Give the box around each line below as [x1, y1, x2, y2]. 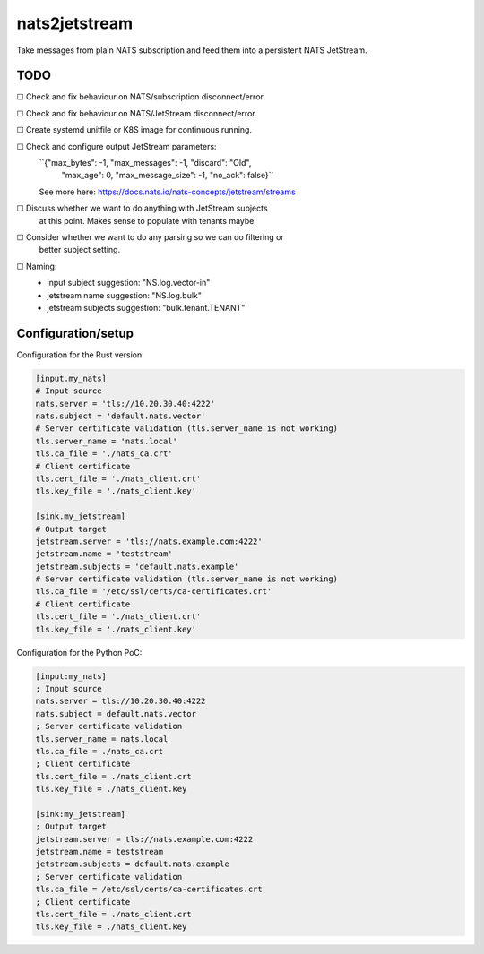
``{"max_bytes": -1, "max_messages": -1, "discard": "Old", [39, 158, 252, 168]
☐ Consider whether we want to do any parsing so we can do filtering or [16, 231, 284, 242]
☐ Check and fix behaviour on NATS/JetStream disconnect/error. [16, 107, 257, 118]
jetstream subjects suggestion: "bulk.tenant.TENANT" [47, 302, 246, 313]
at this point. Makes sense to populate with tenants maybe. [39, 215, 257, 226]
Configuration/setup [16, 325, 134, 340]
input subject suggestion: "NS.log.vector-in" [47, 278, 211, 288]
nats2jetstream [16, 13, 134, 33]
